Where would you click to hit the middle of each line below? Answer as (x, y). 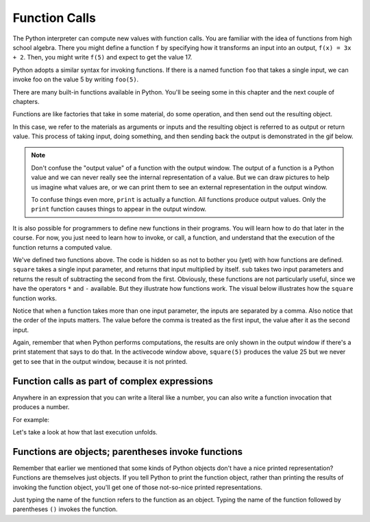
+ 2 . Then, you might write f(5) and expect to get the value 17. (102, 57)
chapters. (26, 101)
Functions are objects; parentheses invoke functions (128, 452)
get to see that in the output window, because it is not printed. (100, 361)
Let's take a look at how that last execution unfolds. (85, 432)
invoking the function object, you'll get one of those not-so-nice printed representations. (138, 487)
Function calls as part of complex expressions (113, 381)
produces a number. (41, 407)
